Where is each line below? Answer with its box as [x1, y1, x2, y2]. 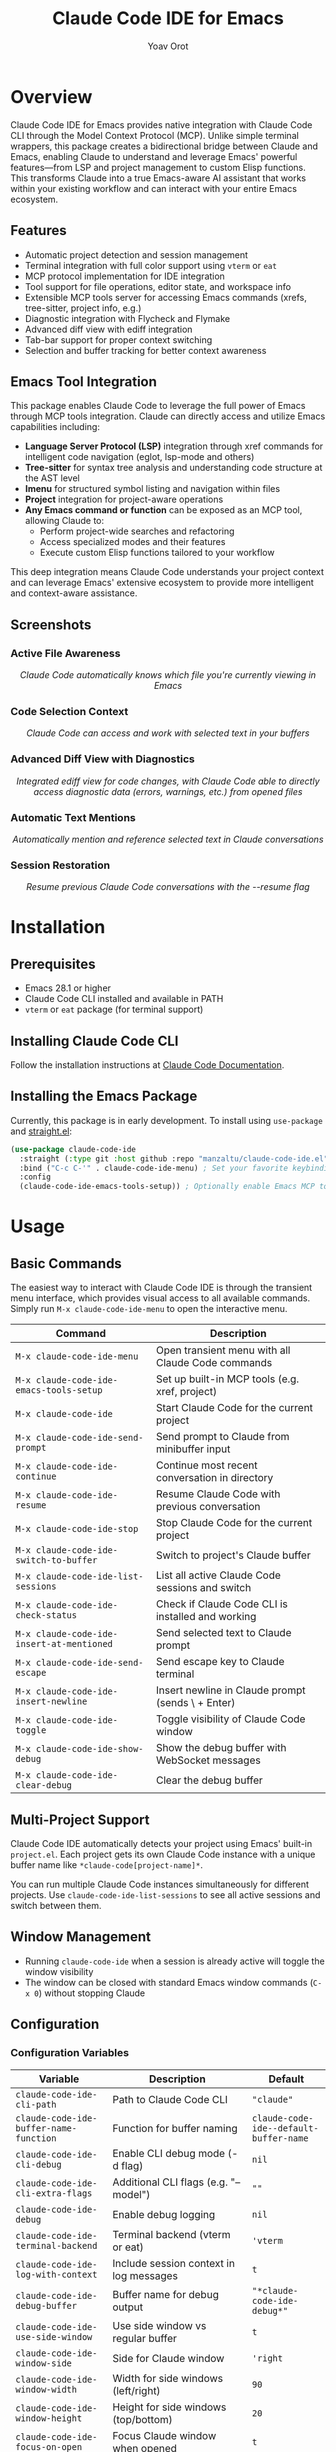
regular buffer [112, 2331, 178, 2345]
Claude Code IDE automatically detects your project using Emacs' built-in [10, 1838, 313, 1849]
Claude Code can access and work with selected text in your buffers [26, 727, 310, 739]
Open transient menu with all [155, 1343, 291, 1357]
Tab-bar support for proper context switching [24, 333, 213, 346]
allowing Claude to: [24, 515, 105, 527]
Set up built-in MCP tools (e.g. [155, 1372, 300, 1386]
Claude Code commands [155, 1356, 273, 1370]
